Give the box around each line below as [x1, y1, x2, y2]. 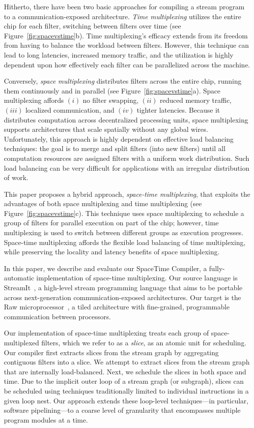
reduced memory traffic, [160, 95, 232, 105]
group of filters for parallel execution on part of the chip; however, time [4, 217, 219, 228]
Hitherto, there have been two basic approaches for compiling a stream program [4, 1, 245, 11]
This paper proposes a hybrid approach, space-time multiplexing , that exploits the [4, 188, 251, 199]
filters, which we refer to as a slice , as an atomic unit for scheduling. [41, 337, 247, 347]
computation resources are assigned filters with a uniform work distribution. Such [4, 153, 250, 163]
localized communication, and [25, 104, 114, 115]
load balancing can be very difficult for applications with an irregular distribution [4, 162, 250, 173]
